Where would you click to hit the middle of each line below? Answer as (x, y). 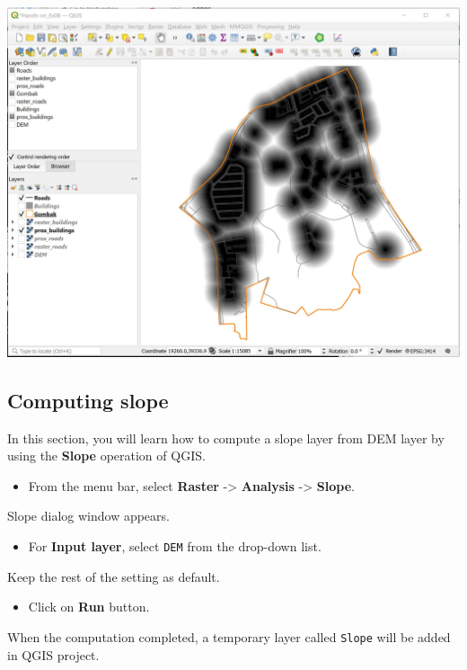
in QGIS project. (53, 654)
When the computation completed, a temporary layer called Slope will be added (229, 636)
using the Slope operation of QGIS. (106, 456)
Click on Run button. (89, 607)
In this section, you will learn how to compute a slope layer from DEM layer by (226, 438)
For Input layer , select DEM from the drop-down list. (175, 546)
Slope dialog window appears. (88, 516)
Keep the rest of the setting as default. (114, 576)
